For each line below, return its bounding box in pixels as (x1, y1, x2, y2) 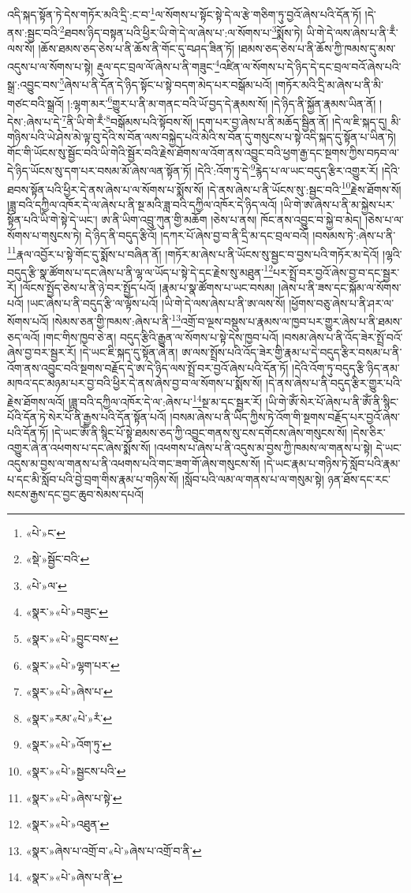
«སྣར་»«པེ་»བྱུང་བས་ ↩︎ (25, 630, 119, 647)
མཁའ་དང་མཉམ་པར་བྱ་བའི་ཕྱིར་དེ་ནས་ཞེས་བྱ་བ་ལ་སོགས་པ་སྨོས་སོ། (7, 375, 263, 391)
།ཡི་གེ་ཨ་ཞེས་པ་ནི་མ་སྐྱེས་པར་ (280, 196, 395, 212)
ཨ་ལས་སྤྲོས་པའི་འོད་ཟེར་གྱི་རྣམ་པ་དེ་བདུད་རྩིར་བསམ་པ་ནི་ (181, 344, 402, 361)
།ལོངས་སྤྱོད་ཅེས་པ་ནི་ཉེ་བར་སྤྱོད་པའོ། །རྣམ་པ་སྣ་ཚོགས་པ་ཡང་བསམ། (20, 279, 275, 296)
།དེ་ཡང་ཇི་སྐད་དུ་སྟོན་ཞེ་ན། (80, 344, 178, 361)
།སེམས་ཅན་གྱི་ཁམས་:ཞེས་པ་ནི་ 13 (52, 311, 181, 329)
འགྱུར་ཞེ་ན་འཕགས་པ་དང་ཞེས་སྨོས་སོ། (7, 439, 151, 456)
